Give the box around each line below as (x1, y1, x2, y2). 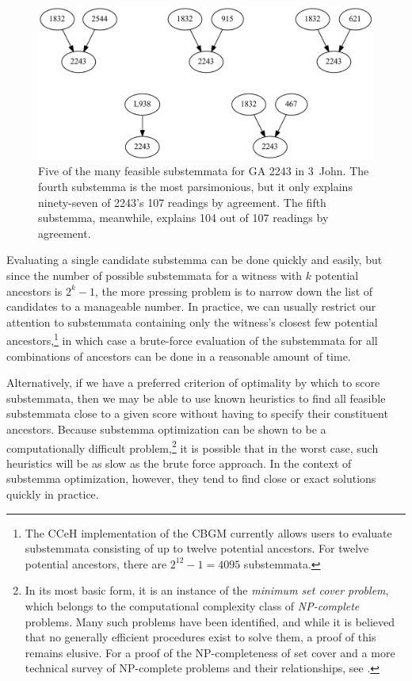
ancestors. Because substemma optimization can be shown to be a (6, 420, 326, 437)
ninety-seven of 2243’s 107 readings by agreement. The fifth (38, 193, 326, 210)
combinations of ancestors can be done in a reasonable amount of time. (6, 347, 351, 364)
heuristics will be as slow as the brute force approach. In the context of (6, 454, 352, 471)
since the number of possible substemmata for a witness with (6, 266, 303, 283)
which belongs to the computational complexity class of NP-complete (25, 597, 360, 614)
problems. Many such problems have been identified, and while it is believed (25, 613, 395, 629)
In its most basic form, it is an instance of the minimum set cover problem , (25, 582, 389, 599)
